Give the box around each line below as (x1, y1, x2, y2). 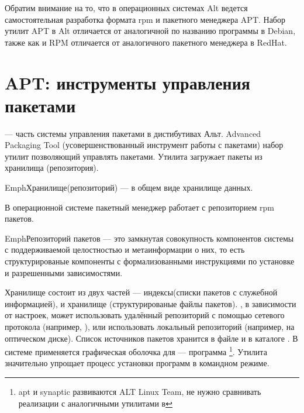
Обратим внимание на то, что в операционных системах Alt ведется (5, 2, 248, 13)
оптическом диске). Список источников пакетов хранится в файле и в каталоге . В (5, 332, 298, 344)
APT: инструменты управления (5, 70, 250, 94)
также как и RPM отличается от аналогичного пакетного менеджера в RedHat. (5, 36, 287, 48)
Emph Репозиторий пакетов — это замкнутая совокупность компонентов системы (5, 232, 294, 244)
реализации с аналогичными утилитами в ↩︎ (18, 397, 172, 409)
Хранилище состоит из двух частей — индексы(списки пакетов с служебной (5, 286, 278, 298)
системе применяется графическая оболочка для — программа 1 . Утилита (5, 344, 267, 357)
